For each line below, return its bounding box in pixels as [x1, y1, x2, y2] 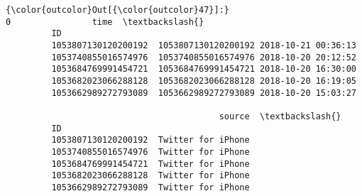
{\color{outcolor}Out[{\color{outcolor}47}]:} [6, 5, 229, 15]
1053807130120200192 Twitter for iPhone [51, 135, 250, 146]
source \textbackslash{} [219, 111, 341, 121]
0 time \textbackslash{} [6, 16, 204, 27]
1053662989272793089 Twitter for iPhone [51, 182, 250, 192]
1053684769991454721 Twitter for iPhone [51, 158, 250, 169]
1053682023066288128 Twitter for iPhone [51, 170, 250, 181]
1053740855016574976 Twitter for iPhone [51, 146, 250, 157]
